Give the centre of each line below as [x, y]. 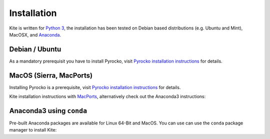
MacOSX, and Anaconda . [35, 34]
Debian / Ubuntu [35, 49]
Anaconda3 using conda [48, 111]
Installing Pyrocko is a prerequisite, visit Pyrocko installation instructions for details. [95, 87]
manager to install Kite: [33, 130]
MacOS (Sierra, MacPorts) [51, 75]
